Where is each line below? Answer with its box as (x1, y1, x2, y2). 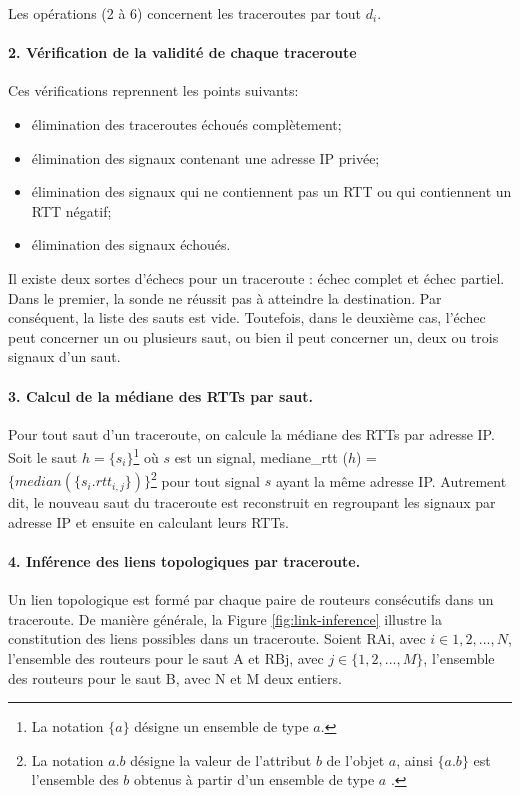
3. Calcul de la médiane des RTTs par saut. (8, 385, 313, 406)
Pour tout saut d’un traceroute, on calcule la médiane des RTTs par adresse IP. (8, 423, 495, 444)
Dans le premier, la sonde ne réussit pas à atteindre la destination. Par (8, 287, 442, 308)
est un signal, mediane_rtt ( (174, 446, 348, 467)
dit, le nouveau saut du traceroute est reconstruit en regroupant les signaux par (8, 492, 496, 513)
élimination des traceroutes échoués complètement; (31, 113, 342, 134)
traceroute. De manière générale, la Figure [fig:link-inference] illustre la (8, 608, 442, 629)
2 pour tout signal (150, 467, 260, 491)
